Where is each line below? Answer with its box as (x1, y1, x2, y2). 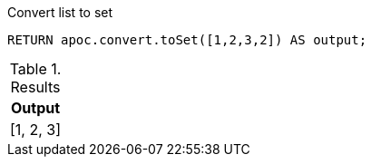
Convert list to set (7, 5, 113, 20)
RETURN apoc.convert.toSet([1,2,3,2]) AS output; (7, 33, 367, 47)
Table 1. (9, 60, 62, 78)
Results (10, 78, 61, 96)
